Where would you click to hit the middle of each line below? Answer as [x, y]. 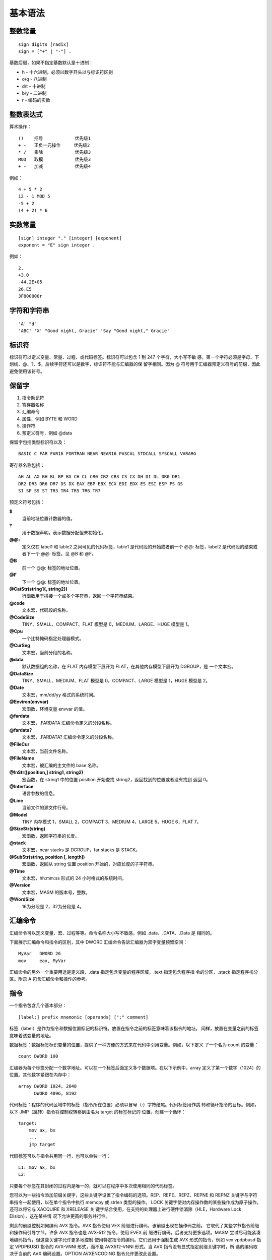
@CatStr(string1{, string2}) [39, 589]
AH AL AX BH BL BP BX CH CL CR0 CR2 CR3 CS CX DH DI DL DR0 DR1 [99, 477]
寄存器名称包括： [27, 465]
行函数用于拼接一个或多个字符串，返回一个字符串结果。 [79, 596]
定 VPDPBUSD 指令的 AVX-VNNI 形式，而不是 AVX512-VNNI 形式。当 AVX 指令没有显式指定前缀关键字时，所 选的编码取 [133, 1246]
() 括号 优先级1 [55, 138]
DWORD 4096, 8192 [55, 1093]
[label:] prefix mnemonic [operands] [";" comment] [83, 1017]
